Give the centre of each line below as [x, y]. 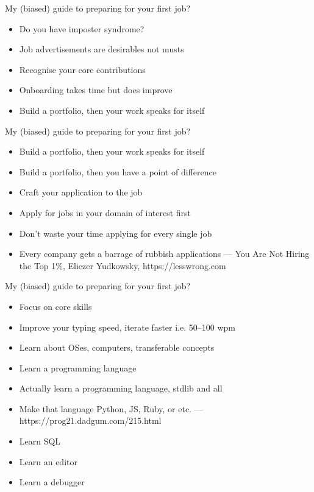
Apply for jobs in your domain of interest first [105, 212]
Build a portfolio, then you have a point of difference [118, 171]
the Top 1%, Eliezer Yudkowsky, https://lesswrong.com [123, 265]
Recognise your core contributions [82, 69]
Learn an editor [48, 461]
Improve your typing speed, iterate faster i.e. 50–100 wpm [127, 327]
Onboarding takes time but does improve [96, 90]
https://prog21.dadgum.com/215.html [90, 420]
